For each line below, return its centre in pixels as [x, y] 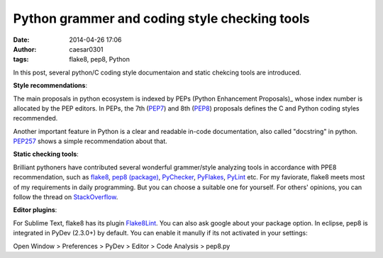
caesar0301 [86, 49]
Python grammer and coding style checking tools [161, 18]
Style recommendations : [50, 86]
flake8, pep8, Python [100, 60]
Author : [25, 49]
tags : [21, 60]
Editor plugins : [35, 210]
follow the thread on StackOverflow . [66, 197]
